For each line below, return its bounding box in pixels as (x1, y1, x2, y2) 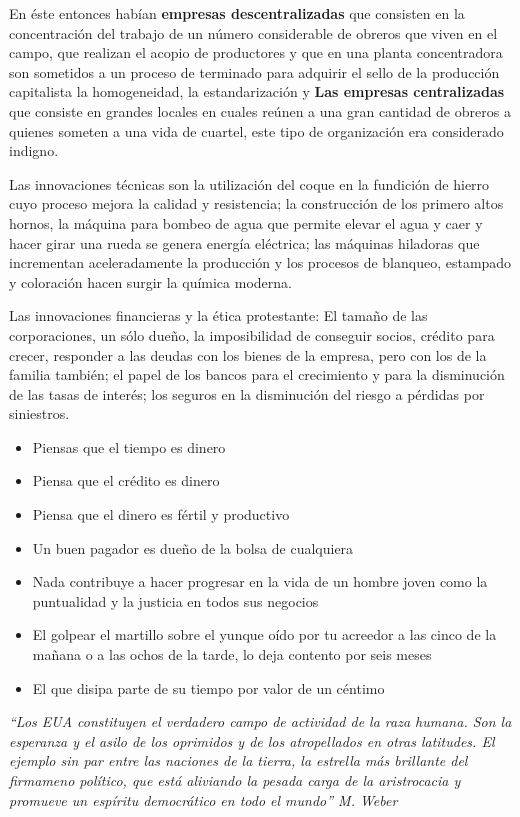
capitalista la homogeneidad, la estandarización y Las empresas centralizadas (9, 81, 505, 102)
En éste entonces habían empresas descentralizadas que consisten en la (9, 3, 465, 23)
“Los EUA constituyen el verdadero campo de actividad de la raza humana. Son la (9, 711, 512, 732)
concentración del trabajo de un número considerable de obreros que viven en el (9, 22, 498, 43)
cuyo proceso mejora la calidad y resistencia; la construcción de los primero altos (9, 193, 504, 214)
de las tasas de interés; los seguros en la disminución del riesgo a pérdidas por (9, 383, 485, 404)
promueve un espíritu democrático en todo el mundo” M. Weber (9, 789, 398, 810)
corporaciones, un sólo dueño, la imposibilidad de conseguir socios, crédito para (9, 324, 495, 345)
